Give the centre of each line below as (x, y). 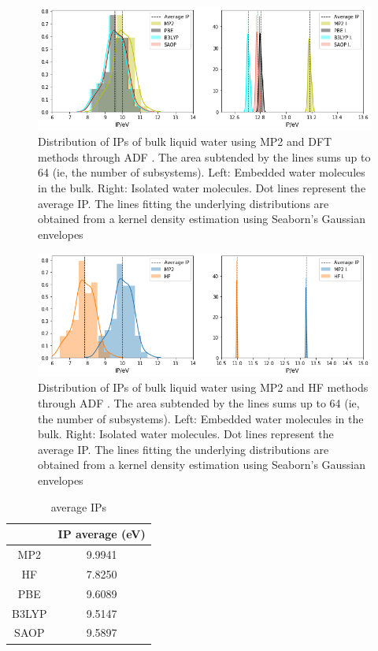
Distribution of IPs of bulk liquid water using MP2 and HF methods (203, 387)
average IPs (79, 506)
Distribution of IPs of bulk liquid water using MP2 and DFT (185, 141)
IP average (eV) (102, 534)
